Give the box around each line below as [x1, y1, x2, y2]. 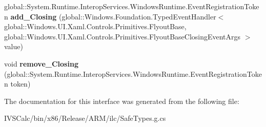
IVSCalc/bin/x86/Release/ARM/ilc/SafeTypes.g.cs [4, 113, 166, 123]
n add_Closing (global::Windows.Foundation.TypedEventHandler [4, 11, 216, 22]
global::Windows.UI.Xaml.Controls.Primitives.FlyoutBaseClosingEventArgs [4, 31, 241, 41]
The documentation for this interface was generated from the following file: [4, 95, 239, 106]
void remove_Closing [4, 58, 78, 69]
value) [4, 41, 23, 52]
